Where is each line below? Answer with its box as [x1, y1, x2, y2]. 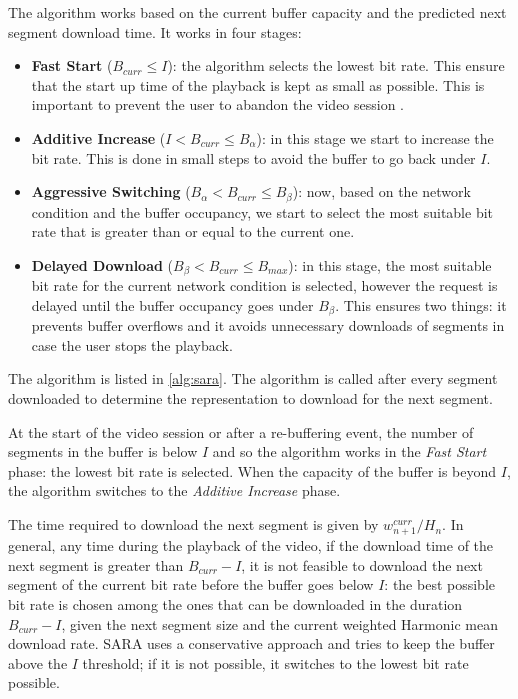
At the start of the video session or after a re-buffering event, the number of [8, 421, 474, 442]
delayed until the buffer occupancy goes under [31, 294, 314, 315]
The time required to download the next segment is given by [8, 514, 379, 535]
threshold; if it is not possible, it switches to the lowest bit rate [82, 652, 469, 673]
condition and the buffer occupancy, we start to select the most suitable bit [31, 201, 493, 222]
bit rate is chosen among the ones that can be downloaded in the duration [8, 593, 463, 614]
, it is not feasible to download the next [241, 554, 483, 575]
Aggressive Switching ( [31, 181, 191, 202]
